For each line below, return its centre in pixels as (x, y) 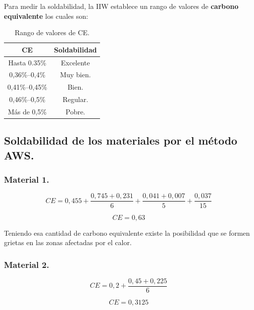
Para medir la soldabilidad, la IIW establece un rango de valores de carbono (121, 6)
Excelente (75, 62)
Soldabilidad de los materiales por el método (121, 140)
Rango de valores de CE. (52, 32)
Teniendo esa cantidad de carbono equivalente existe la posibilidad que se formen (127, 232)
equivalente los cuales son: (46, 16)
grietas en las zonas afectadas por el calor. (68, 242)
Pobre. (76, 111)
